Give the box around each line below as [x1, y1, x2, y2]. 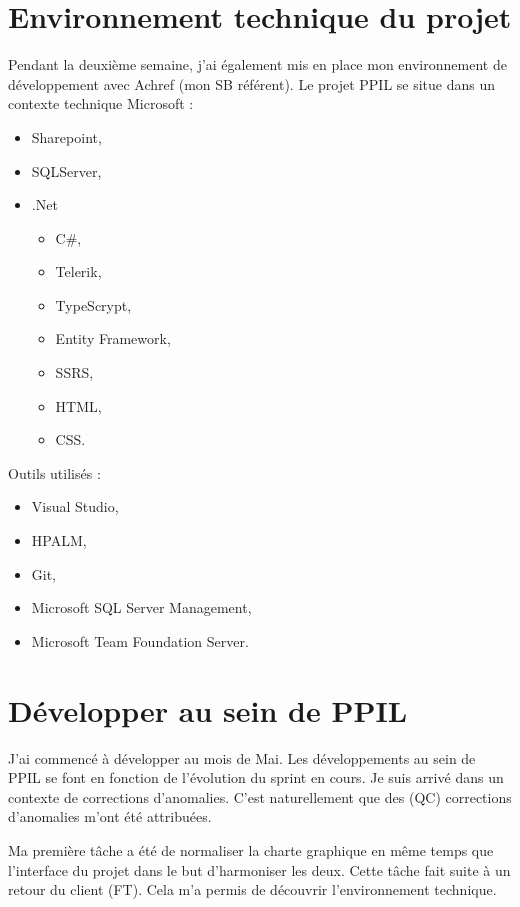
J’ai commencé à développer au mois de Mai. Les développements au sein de [8, 747, 476, 768]
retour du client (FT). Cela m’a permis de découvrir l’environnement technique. [8, 879, 497, 900]
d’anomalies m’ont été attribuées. [8, 806, 212, 827]
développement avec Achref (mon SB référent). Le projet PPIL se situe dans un [8, 73, 496, 94]
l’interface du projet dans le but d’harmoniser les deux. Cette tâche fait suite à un [8, 859, 511, 880]
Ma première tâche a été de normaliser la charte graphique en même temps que [8, 839, 494, 860]
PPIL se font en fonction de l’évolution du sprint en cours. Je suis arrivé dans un [8, 767, 504, 788]
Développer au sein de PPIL [8, 689, 408, 730]
